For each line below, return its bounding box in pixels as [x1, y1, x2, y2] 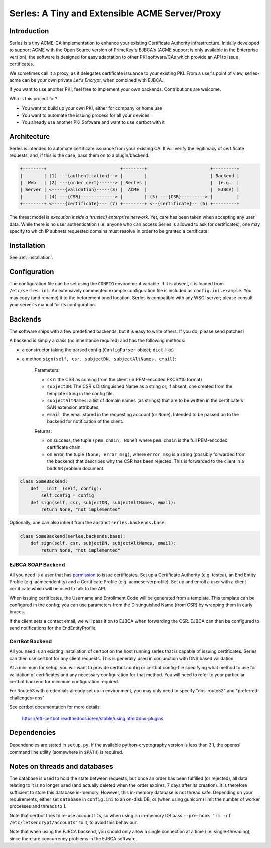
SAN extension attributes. [47, 404, 100, 410]
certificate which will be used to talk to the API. [9, 586, 107, 592]
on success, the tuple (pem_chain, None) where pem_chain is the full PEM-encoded [47, 437, 228, 443]
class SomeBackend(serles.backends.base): [20, 533, 126, 539]
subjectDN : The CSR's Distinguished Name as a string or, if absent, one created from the [47, 383, 233, 389]
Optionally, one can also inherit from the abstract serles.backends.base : [9, 520, 166, 526]
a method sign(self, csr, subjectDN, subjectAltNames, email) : [22, 356, 177, 362]
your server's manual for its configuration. [9, 301, 96, 307]
